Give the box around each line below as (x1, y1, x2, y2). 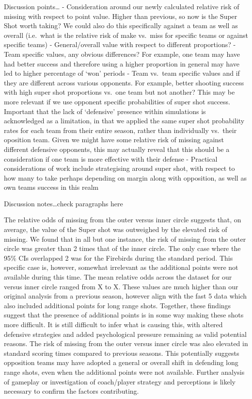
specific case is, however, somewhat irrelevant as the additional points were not (4, 262, 238, 272)
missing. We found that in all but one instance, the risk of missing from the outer (4, 233, 246, 244)
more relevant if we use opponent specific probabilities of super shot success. (4, 96, 231, 106)
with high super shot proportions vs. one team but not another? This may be (4, 87, 235, 97)
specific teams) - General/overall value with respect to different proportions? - (4, 39, 236, 50)
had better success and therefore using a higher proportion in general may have (4, 58, 239, 68)
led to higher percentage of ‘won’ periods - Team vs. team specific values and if (4, 68, 240, 78)
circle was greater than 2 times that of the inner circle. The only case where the (4, 243, 241, 253)
